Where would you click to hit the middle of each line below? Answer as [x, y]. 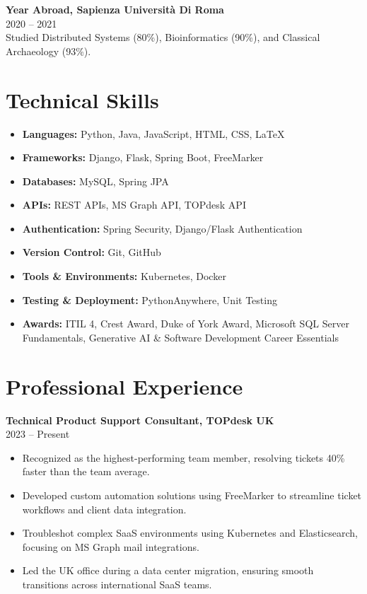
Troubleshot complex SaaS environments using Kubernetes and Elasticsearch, [190, 533]
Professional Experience [124, 386]
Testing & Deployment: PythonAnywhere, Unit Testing [150, 299]
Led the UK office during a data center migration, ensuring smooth [168, 570]
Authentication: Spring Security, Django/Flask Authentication [162, 228]
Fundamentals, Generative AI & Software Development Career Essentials [180, 337]
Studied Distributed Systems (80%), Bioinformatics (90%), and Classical [163, 37]
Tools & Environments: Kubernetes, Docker [124, 276]
